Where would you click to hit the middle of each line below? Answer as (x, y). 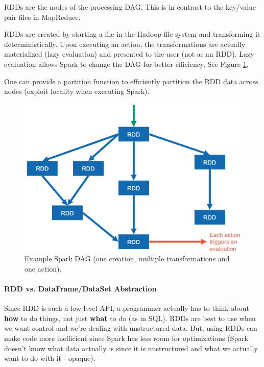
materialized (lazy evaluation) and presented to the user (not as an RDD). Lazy (129, 54)
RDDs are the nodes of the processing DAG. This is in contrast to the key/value (130, 7)
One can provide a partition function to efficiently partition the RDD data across (131, 81)
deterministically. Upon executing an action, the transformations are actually (125, 44)
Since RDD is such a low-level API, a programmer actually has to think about (127, 308)
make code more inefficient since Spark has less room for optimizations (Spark (126, 338)
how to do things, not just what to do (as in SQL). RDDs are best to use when (130, 318)
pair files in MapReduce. (42, 17)
